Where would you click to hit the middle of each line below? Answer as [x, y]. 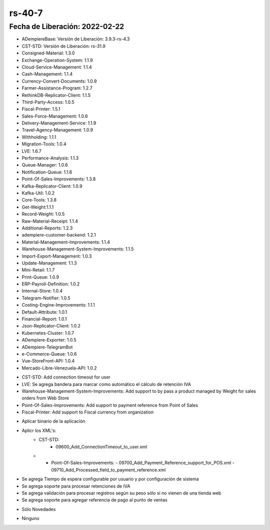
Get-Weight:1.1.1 [38, 207]
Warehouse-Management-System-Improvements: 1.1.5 [78, 249]
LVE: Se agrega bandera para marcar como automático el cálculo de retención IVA [106, 384]
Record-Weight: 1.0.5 [43, 214]
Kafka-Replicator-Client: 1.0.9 [52, 186]
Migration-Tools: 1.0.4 [44, 144]
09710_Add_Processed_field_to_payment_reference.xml [108, 469]
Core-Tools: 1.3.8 [39, 200]
